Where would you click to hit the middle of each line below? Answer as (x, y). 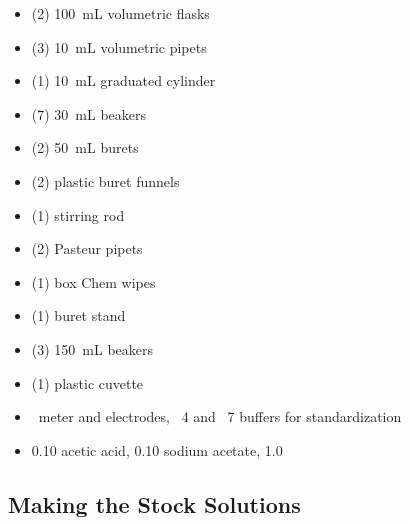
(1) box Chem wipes (93, 281)
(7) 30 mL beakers (89, 113)
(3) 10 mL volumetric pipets (119, 46)
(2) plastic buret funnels (105, 180)
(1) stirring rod (78, 214)
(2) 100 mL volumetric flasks (120, 13)
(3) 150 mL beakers (92, 348)
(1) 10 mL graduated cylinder (123, 80)
